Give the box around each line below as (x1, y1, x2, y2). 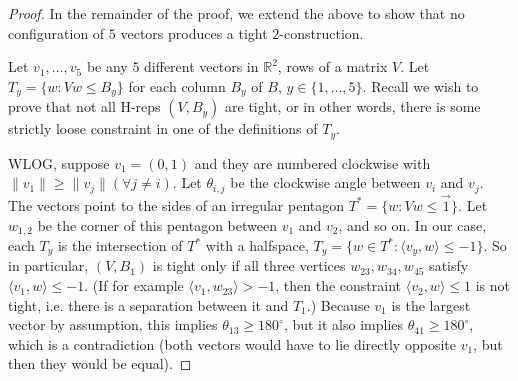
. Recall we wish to (362, 75, 479, 96)
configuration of (8, 22, 105, 43)
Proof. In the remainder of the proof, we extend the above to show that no (8, 3, 465, 23)
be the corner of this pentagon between (37, 214, 277, 235)
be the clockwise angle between (230, 172, 421, 193)
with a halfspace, (205, 235, 309, 255)
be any (86, 56, 128, 77)
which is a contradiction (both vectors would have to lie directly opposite (8, 333, 456, 354)
